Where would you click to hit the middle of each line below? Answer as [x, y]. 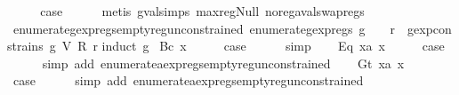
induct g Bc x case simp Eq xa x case [273, 46]
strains [25, 46]
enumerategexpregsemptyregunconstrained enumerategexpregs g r [204, 28]
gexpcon [430, 28]
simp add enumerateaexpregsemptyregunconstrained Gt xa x [223, 63]
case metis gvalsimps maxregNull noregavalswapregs [202, 11]
